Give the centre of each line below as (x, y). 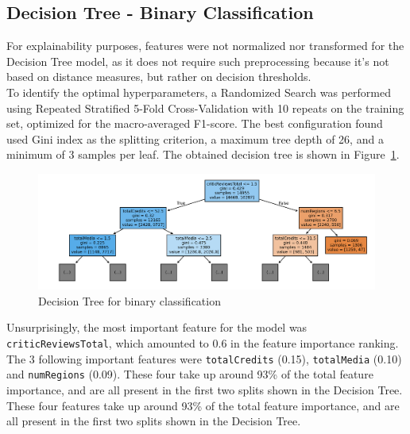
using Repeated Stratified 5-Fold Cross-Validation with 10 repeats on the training (205, 108)
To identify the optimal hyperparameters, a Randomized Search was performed (199, 92)
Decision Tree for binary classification (130, 300)
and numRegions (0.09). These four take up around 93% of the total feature (190, 374)
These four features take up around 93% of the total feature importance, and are (203, 405)
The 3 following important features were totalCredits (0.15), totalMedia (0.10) (204, 358)
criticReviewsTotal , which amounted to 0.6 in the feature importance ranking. (203, 343)
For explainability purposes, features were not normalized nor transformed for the (205, 46)
